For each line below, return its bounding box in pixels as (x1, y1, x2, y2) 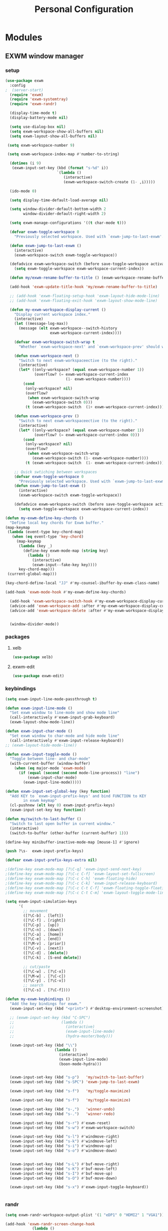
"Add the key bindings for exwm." (9, 1001, 81, 1006)
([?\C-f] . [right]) (23, 918, 66, 923)
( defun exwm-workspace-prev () (14, 414, 79, 419)
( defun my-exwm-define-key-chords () (5, 516, 84, 521)
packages (5, 634, 30, 641)
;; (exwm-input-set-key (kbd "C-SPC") (9, 1015, 91, 1020)
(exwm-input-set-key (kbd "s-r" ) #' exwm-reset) (9, 1121, 111, 1126)
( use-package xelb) (12, 654, 53, 660)
